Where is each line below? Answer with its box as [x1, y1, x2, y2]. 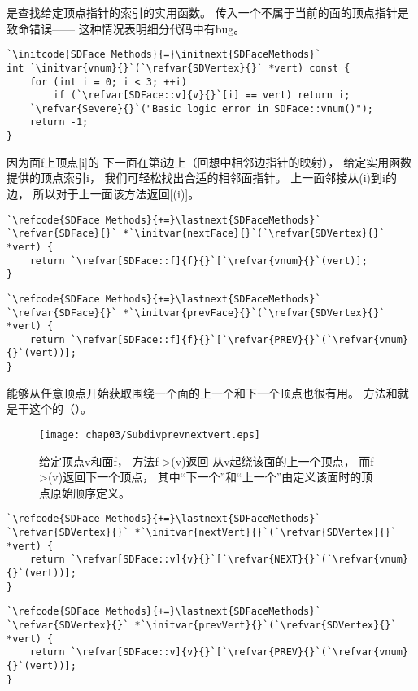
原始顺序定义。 [50, 484, 130, 501]
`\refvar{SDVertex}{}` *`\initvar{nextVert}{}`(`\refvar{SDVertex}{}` [7, 527, 397, 539]
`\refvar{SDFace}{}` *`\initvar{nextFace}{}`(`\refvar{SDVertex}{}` [7, 228, 385, 240]
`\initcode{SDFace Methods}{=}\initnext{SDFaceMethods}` [7, 49, 321, 61]
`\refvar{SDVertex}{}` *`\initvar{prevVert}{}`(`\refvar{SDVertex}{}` [7, 619, 397, 631]
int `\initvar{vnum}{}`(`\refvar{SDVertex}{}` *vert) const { [7, 62, 351, 74]
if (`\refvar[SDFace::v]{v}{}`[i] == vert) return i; [53, 89, 351, 102]
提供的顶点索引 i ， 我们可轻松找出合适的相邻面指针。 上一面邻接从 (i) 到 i [7, 169, 385, 186]
